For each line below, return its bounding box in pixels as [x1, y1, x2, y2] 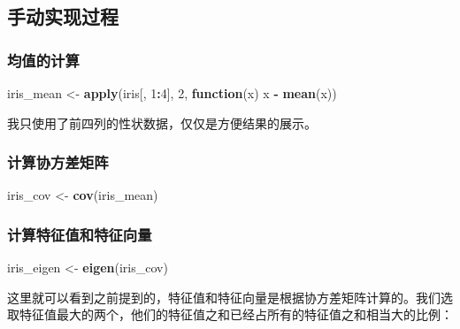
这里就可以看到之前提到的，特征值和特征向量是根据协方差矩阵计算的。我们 [7, 287, 441, 306]
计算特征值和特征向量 [7, 223, 152, 245]
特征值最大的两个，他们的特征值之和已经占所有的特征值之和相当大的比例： [19, 305, 453, 324]
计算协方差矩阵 [7, 151, 109, 173]
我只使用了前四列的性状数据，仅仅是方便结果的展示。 [7, 113, 317, 132]
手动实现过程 [7, 3, 119, 30]
